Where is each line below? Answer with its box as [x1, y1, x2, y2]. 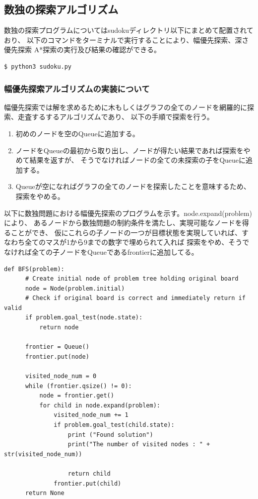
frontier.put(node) [25, 353, 89, 360]
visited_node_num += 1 [54, 411, 129, 419]
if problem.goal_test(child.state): [54, 421, 175, 429]
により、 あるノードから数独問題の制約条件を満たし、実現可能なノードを [4, 217, 242, 228]
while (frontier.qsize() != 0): [25, 382, 132, 390]
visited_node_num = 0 [25, 373, 97, 380]
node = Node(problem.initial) [25, 285, 125, 292]
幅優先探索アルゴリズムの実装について [4, 82, 150, 95]
